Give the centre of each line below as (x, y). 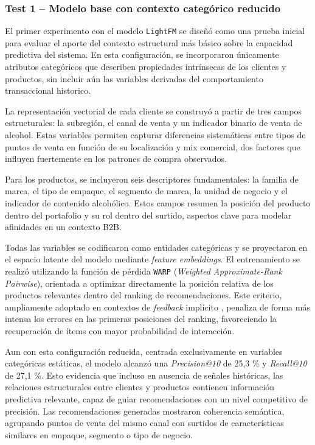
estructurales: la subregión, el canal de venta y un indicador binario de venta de (154, 123)
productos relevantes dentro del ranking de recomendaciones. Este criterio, (144, 295)
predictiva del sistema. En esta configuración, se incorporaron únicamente (142, 54)
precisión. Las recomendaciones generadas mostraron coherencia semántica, (145, 411)
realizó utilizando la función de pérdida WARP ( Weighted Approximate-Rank (144, 271)
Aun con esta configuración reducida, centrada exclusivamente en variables (144, 351)
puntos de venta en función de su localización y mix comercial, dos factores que (153, 146)
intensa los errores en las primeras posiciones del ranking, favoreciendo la (141, 319)
